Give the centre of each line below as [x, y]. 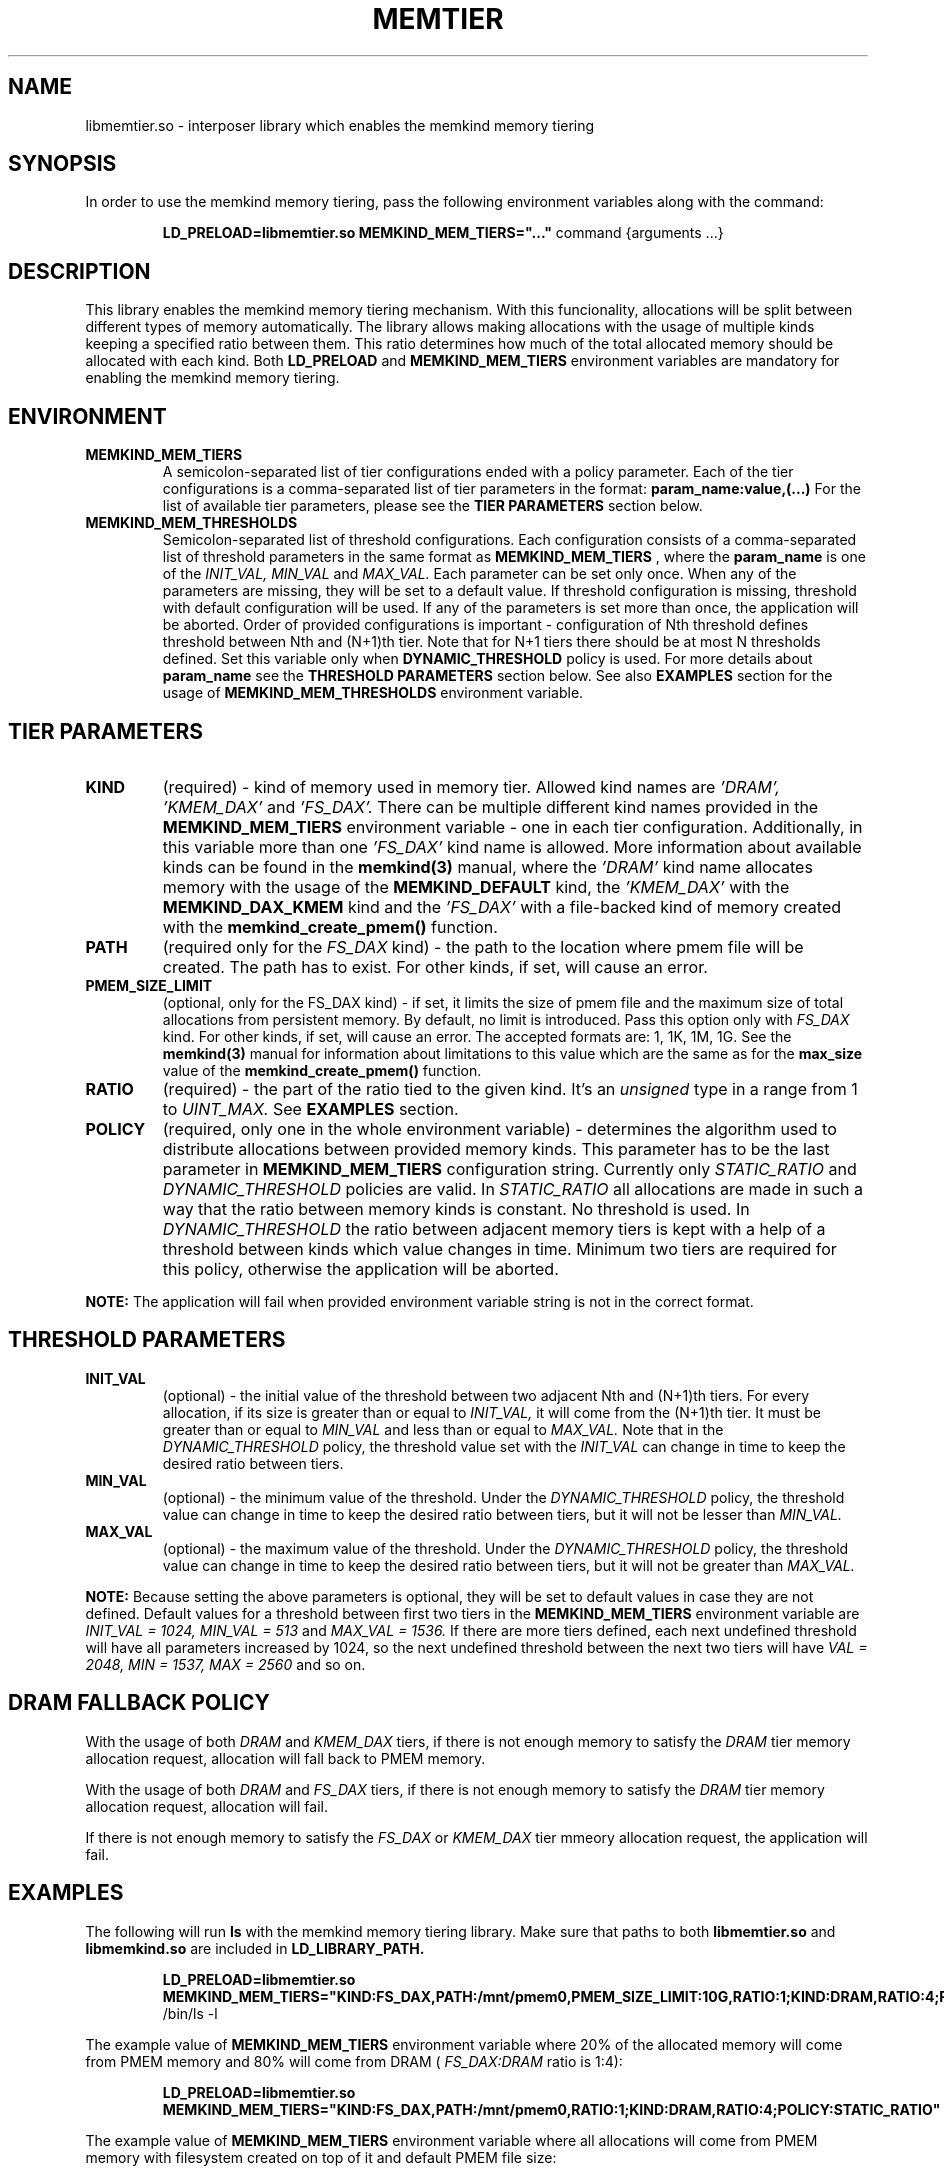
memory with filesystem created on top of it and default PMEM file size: [321, 2157]
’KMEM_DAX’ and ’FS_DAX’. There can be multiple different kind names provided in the [490, 806]
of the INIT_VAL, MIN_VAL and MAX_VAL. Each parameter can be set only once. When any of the [479, 574]
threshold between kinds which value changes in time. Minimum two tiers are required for [499, 1248]
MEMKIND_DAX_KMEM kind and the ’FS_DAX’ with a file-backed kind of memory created [502, 906]
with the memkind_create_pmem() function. [330, 926]
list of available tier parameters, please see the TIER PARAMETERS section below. [432, 506]
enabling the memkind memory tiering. [212, 378]
